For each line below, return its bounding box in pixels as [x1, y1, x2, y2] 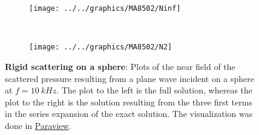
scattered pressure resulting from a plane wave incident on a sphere [5, 72, 255, 84]
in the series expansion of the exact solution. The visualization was [5, 107, 253, 120]
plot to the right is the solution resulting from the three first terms [5, 95, 252, 108]
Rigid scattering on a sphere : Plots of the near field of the [5, 60, 235, 72]
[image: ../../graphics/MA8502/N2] [29, 43, 172, 52]
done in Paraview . [5, 119, 71, 131]
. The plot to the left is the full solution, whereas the [56, 84, 253, 96]
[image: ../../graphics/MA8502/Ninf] [29, 4, 181, 13]
